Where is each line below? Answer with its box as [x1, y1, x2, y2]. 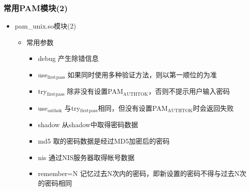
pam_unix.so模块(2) [15, 21, 76, 31]
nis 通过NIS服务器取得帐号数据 [38, 152, 135, 162]
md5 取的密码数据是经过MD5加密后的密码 [38, 135, 170, 146]
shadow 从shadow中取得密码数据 [38, 119, 138, 130]
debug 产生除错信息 [38, 53, 99, 63]
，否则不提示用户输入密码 [148, 86, 230, 96]
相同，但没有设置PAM [98, 103, 168, 113]
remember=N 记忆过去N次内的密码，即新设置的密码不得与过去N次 [38, 168, 247, 178]
